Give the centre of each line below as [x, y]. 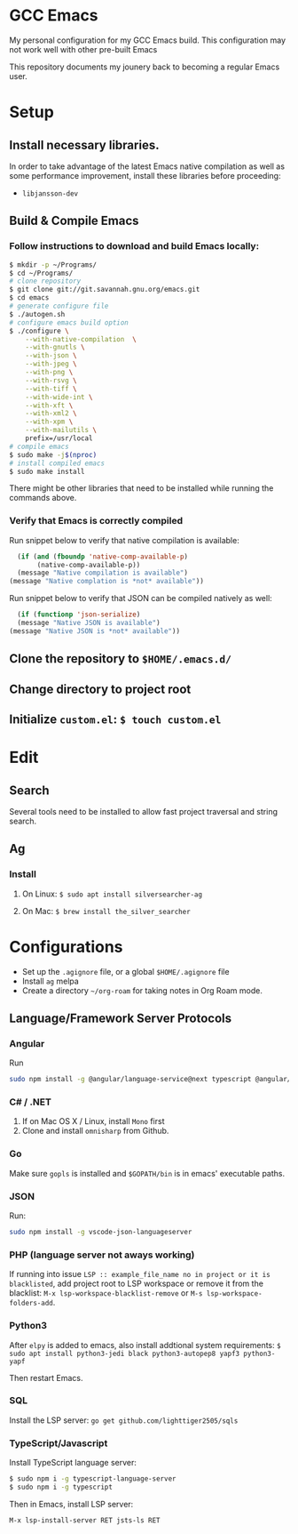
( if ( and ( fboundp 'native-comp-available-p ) [103, 557]
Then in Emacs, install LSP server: [71, 1504]
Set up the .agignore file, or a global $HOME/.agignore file [125, 971]
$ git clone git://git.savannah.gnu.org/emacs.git [105, 290]
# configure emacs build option [69, 322]
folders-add [31, 1304]
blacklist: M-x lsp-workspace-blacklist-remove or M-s [106, 1293]
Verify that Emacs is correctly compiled [96, 521]
